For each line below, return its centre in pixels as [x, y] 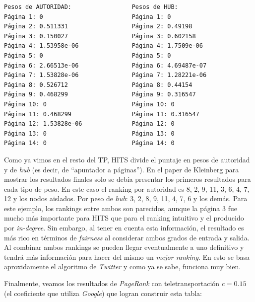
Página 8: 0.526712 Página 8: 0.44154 [98, 85]
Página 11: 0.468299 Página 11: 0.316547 [102, 114]
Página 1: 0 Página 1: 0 [88, 17]
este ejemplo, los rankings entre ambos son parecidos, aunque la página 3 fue [121, 208]
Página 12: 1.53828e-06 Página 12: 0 [89, 124]
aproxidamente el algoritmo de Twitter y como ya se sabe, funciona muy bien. [123, 266]
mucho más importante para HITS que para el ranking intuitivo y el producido [124, 218]
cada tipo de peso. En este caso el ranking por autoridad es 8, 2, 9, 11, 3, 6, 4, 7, [127, 189]
